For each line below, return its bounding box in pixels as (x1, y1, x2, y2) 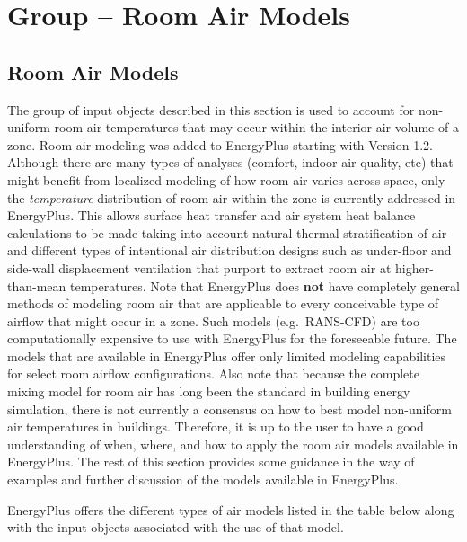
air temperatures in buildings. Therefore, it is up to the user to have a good (7, 417, 424, 436)
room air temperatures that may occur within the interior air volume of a (54, 118, 459, 137)
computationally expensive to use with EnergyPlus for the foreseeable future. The (7, 329, 457, 348)
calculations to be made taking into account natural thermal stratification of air (7, 223, 447, 242)
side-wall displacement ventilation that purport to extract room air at (7, 258, 392, 277)
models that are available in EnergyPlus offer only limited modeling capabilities (7, 346, 446, 365)
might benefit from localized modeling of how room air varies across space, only (7, 170, 445, 189)
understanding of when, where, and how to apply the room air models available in (7, 434, 459, 453)
